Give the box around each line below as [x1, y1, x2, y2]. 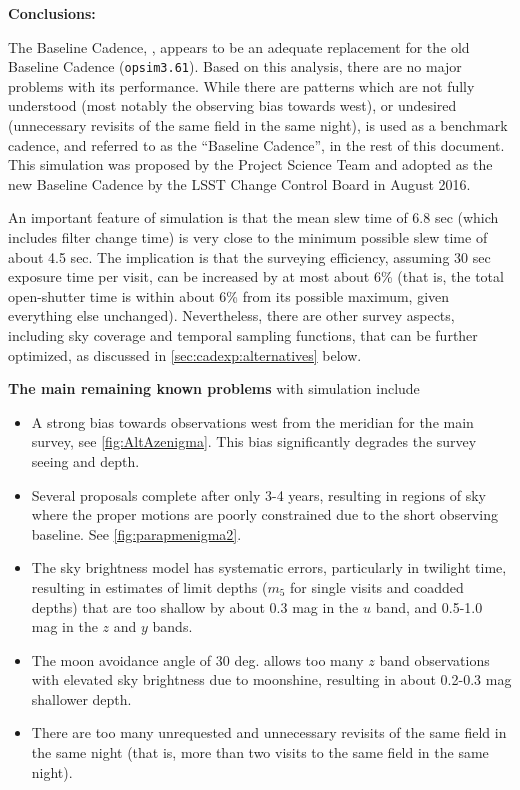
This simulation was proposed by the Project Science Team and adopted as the [8, 154, 493, 175]
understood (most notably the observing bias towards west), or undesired [8, 95, 457, 116]
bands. [152, 616, 193, 637]
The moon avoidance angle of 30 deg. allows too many [31, 649, 364, 670]
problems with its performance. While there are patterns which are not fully [8, 75, 475, 96]
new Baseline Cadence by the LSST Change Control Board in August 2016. [8, 173, 471, 194]
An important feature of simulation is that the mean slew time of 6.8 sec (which [8, 207, 499, 228]
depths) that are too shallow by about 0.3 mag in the [31, 596, 359, 617]
